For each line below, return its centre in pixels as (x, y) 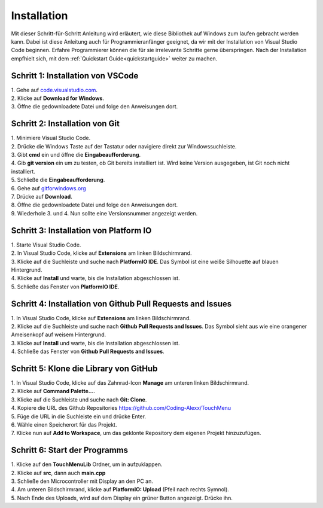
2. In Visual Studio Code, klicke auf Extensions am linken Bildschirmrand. (101, 253)
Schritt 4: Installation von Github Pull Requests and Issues (121, 304)
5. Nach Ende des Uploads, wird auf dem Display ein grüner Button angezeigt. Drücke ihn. (122, 498)
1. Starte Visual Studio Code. (46, 245)
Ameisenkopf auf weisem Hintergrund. (59, 334)
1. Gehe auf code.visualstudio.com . (54, 90)
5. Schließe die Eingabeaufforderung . (58, 180)
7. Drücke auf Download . (42, 197)
